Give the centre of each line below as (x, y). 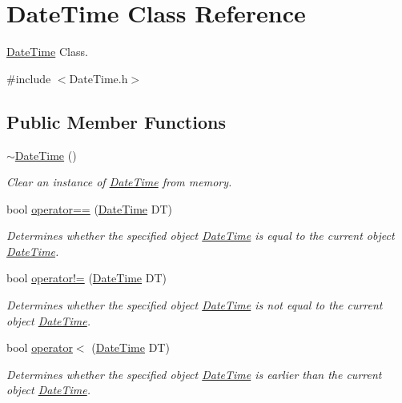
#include (29, 78)
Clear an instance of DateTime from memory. (119, 182)
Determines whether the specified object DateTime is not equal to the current (195, 305)
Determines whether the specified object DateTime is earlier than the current (194, 374)
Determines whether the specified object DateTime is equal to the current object (201, 235)
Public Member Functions (116, 121)
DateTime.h (98, 78)
